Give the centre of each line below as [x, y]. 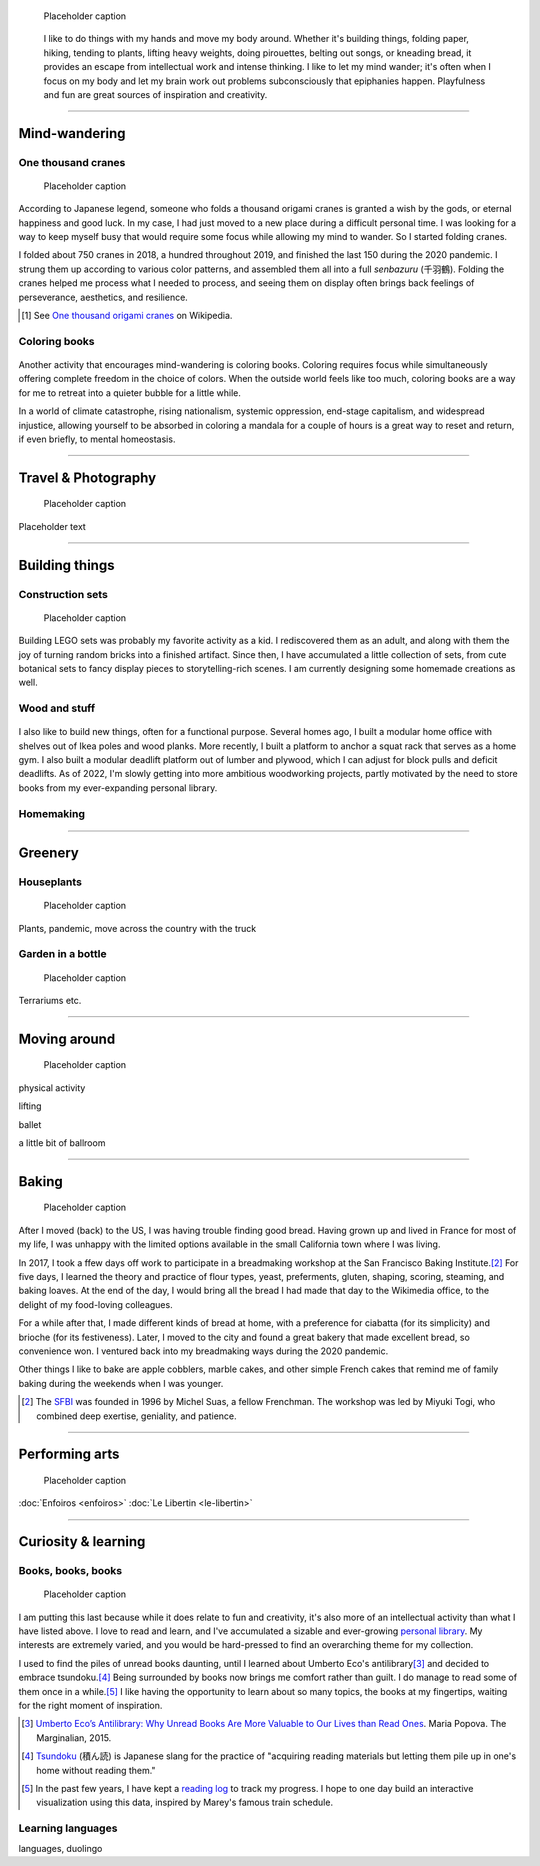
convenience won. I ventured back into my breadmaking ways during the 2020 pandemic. [203, 1351]
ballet [30, 1124]
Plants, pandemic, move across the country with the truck [137, 928]
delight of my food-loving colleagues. [96, 1304]
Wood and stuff [56, 708]
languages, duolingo [60, 1848]
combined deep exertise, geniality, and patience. [136, 1416]
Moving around [67, 1038]
